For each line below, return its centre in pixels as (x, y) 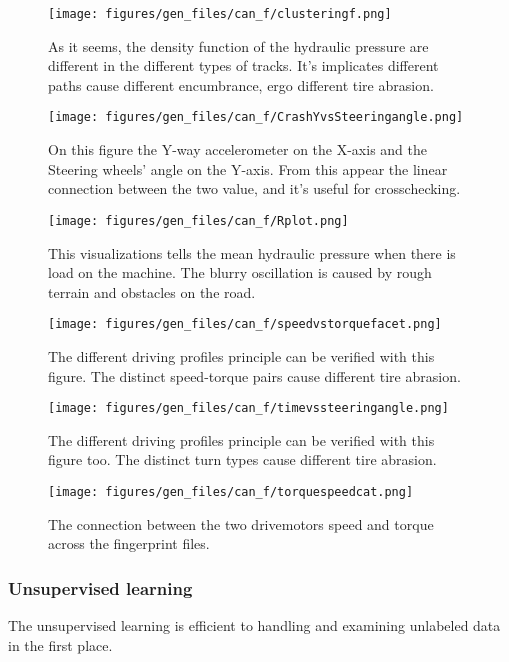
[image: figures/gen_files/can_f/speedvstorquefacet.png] (245, 324)
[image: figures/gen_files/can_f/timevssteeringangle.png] (248, 408)
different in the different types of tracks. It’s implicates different (243, 65)
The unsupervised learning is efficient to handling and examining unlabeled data (254, 625)
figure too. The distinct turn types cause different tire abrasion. (242, 459)
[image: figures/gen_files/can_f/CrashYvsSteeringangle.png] (256, 117)
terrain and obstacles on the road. (152, 291)
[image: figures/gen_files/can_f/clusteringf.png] (220, 14)
